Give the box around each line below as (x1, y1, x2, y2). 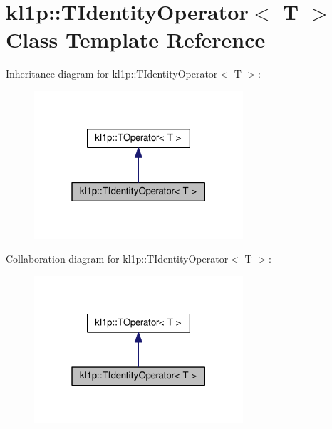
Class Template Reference (6, 25, 266, 54)
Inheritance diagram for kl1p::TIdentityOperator (6, 66, 218, 81)
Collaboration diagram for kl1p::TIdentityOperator (6, 251, 229, 266)
